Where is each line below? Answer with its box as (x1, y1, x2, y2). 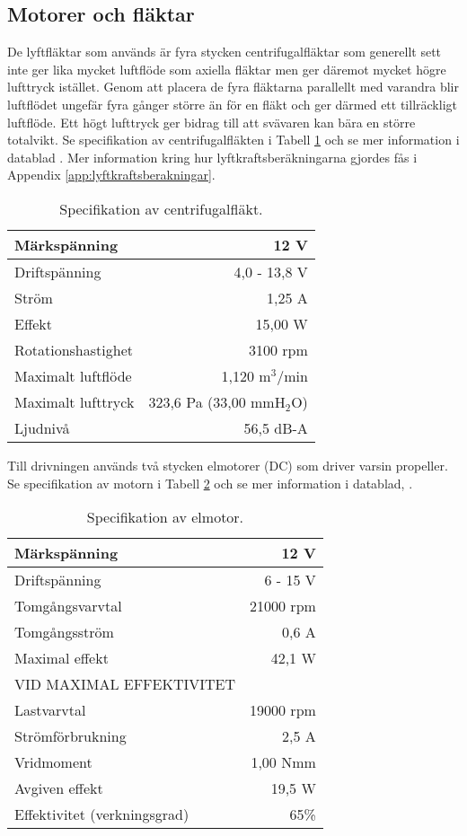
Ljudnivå (14, 417, 70, 438)
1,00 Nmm (251, 752, 316, 773)
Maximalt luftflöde (14, 365, 132, 386)
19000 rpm (250, 700, 316, 721)
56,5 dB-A (243, 417, 308, 438)
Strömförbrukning (14, 726, 127, 747)
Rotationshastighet (14, 339, 133, 360)
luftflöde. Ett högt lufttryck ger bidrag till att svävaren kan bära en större (7, 112, 416, 131)
